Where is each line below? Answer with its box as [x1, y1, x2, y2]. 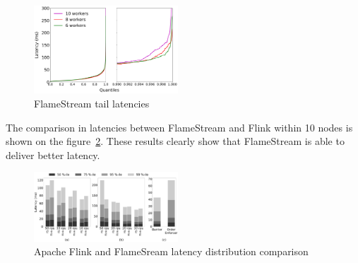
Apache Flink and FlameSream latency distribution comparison [34, 244, 309, 259]
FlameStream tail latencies [34, 96, 150, 110]
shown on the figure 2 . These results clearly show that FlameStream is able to [6, 134, 345, 148]
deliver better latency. [6, 147, 100, 162]
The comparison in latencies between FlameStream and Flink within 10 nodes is [6, 119, 353, 134]
